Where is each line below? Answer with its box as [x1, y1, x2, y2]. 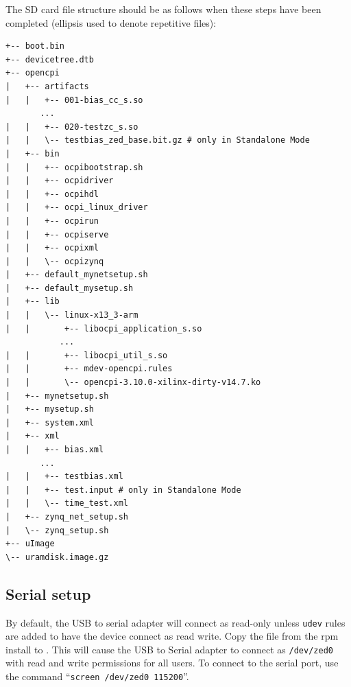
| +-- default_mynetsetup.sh [5, 270, 148, 280]
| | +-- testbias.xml [5, 471, 123, 482]
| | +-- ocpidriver [5, 176, 114, 186]
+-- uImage [5, 539, 55, 549]
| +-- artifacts [5, 81, 89, 91]
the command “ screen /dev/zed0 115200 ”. [5, 669, 189, 684]
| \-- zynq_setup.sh [5, 525, 109, 535]
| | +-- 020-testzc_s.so [5, 121, 138, 132]
